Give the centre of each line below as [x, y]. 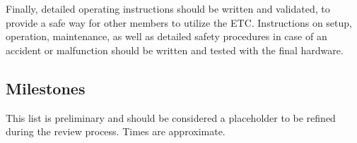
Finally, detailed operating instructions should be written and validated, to [168, 8]
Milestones [46, 88]
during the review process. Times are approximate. [116, 131]
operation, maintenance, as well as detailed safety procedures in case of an [166, 36]
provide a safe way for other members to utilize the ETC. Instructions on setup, [179, 22]
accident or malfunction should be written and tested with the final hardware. [175, 50]
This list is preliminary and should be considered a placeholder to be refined [171, 117]
